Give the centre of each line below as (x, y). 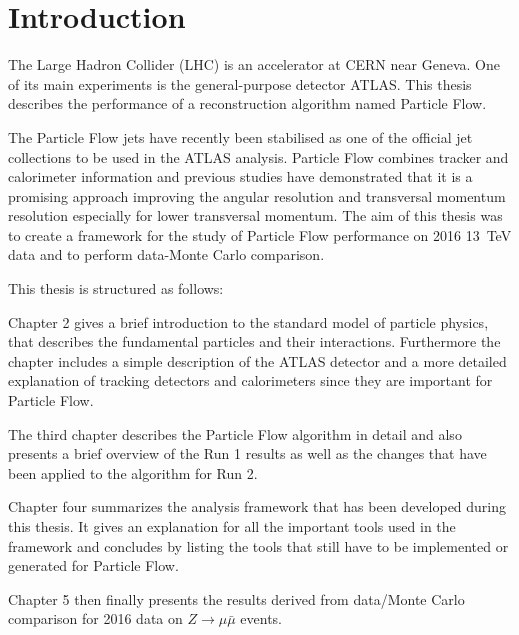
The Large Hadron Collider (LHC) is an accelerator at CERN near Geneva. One (254, 64)
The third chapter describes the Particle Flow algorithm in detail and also (235, 433)
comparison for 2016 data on (95, 618)
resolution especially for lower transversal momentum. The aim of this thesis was (255, 215)
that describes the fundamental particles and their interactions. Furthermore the (254, 341)
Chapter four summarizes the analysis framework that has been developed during (257, 506)
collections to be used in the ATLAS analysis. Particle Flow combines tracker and (258, 156)
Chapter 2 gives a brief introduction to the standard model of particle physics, (248, 321)
